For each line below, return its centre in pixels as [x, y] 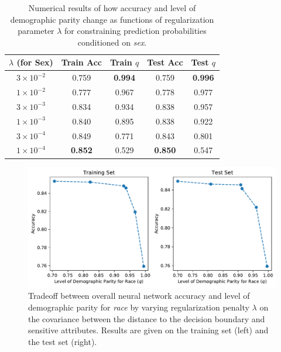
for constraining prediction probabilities [136, 31]
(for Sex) [35, 62]
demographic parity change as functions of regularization [112, 19]
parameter [36, 31]
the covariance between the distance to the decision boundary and [147, 318]
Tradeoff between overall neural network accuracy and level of [139, 296]
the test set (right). [63, 341]
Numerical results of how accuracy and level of [112, 8]
